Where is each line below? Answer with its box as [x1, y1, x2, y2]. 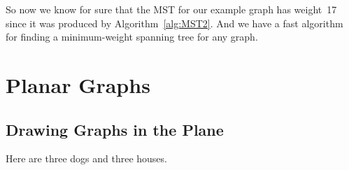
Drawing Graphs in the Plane [6, 118, 224, 140]
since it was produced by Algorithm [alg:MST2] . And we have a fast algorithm [6, 15, 343, 30]
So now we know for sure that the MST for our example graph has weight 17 [6, 2, 337, 16]
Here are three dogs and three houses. [6, 151, 167, 166]
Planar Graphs [6, 70, 150, 99]
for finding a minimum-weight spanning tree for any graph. [6, 29, 258, 44]
